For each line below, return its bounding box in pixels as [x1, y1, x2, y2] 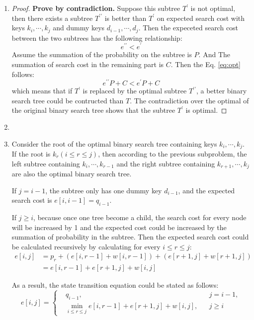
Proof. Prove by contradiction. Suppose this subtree [11, 3, 180, 13]
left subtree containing [11, 158, 80, 168]
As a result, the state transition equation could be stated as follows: [11, 280, 219, 290]
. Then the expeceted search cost [138, 22, 239, 33]
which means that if [11, 85, 73, 96]
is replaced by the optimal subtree [83, 85, 187, 96]
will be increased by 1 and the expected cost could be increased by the [11, 222, 227, 232]
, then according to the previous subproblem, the [98, 149, 247, 159]
